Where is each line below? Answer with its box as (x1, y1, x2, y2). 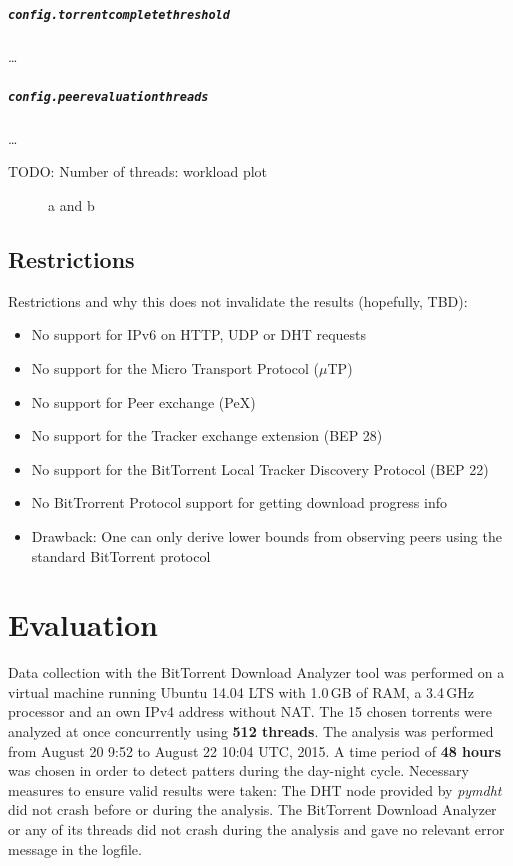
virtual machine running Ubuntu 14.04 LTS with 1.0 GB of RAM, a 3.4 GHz (8, 681, 475, 702)
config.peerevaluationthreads (8, 89, 209, 104)
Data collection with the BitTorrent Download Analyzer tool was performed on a (8, 662, 505, 683)
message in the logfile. (8, 838, 142, 859)
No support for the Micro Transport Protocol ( (31, 358, 320, 379)
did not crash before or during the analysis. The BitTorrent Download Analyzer (8, 799, 497, 820)
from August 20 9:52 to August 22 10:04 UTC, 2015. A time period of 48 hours (8, 740, 502, 761)
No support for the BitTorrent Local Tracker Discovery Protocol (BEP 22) (31, 458, 489, 479)
